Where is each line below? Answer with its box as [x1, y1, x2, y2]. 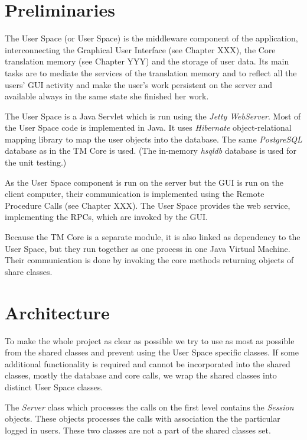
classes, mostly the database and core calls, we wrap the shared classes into [5, 369, 277, 381]
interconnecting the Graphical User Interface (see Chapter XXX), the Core [5, 43, 276, 56]
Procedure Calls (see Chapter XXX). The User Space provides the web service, [5, 199, 290, 211]
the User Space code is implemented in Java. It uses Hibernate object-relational [5, 121, 292, 134]
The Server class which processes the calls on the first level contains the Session [5, 400, 294, 413]
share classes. [5, 265, 53, 277]
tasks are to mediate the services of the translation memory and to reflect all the [5, 66, 297, 79]
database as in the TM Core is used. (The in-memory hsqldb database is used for [5, 144, 297, 157]
